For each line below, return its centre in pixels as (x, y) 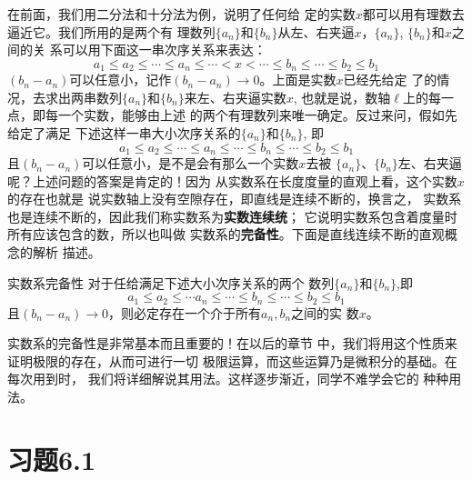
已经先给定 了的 (390, 80)
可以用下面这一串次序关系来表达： (164, 50)
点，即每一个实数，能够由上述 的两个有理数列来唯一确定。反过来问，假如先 (232, 115)
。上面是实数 (298, 80)
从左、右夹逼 (316, 31)
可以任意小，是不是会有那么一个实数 (191, 163)
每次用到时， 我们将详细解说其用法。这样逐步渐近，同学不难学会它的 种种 (228, 379)
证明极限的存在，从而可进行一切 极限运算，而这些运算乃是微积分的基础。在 (232, 360)
